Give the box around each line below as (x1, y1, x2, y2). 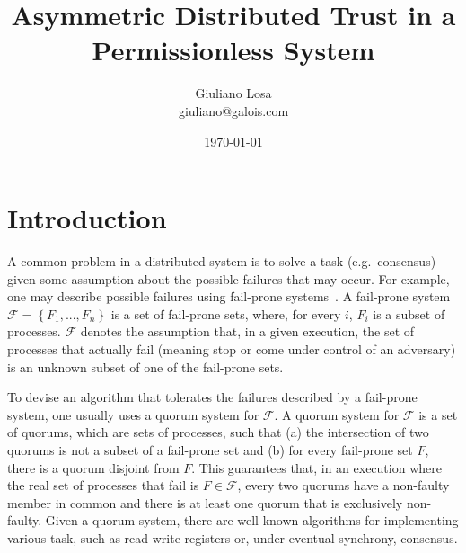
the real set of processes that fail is (7, 476, 199, 495)
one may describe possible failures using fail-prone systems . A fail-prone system (7, 287, 451, 306)
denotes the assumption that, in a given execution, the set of (80, 322, 415, 341)
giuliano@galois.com (178, 101, 289, 120)
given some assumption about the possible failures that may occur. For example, (7, 269, 450, 288)
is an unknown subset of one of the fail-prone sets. (7, 357, 284, 376)
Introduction (7, 200, 167, 236)
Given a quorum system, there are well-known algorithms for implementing (45, 511, 459, 530)
